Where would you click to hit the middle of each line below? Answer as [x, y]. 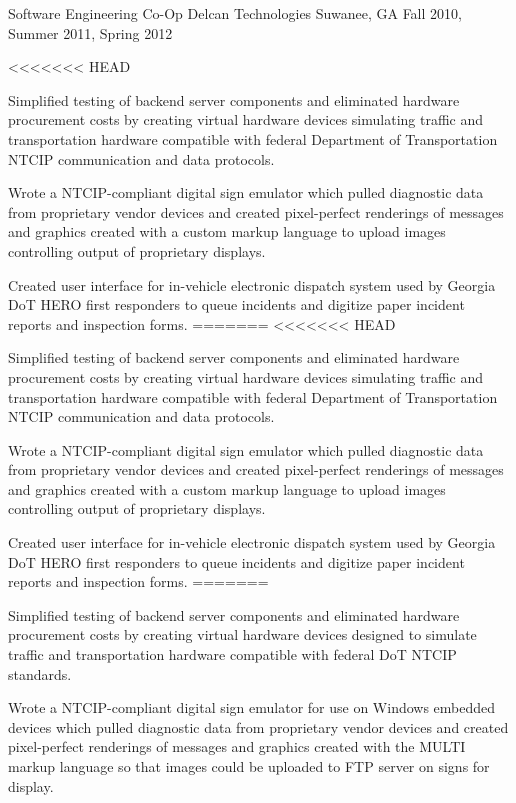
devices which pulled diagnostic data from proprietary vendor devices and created [258, 726]
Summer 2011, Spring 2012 [90, 32]
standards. [40, 673]
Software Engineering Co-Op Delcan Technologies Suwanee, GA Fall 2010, [235, 13]
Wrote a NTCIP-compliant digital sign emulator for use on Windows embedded [252, 707]
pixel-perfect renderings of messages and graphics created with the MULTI [237, 746]
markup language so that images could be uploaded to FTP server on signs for [249, 766]
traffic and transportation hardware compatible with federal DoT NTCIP [232, 654]
